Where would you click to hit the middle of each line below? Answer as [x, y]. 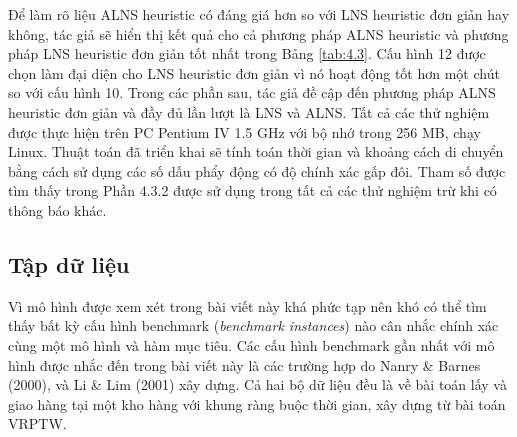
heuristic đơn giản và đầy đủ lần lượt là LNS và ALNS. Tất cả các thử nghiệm [249, 111]
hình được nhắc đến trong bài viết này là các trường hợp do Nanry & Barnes [244, 364]
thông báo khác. [57, 209]
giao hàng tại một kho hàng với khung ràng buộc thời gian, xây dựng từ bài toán [257, 403]
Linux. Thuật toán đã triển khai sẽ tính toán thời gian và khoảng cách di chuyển [256, 151]
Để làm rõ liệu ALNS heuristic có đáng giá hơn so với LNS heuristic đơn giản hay [259, 14]
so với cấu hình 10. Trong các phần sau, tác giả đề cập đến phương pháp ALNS [252, 92]
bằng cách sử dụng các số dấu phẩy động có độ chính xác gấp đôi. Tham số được [257, 170]
